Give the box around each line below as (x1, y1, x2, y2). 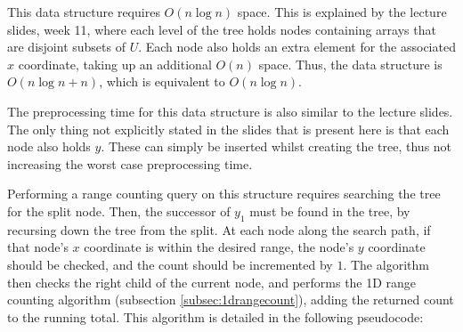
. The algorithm (343, 255, 429, 273)
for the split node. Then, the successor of (7, 201, 231, 220)
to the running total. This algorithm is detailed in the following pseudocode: (7, 307, 424, 326)
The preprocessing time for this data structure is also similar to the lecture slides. (7, 101, 453, 120)
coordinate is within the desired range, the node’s (84, 238, 354, 256)
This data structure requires (7, 3, 160, 20)
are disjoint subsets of (7, 37, 126, 56)
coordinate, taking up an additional (18, 54, 212, 73)
